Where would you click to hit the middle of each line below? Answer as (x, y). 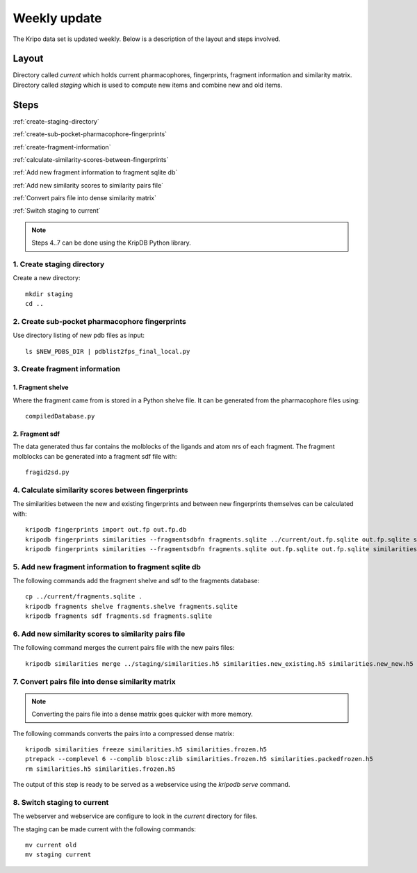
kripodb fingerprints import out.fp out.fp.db (106, 530)
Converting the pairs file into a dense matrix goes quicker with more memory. (142, 714)
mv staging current (58, 855)
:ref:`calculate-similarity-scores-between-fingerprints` (91, 159)
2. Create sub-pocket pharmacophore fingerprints (100, 321)
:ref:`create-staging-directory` (56, 121)
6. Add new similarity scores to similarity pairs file (99, 634)
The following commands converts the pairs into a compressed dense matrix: (123, 733)
